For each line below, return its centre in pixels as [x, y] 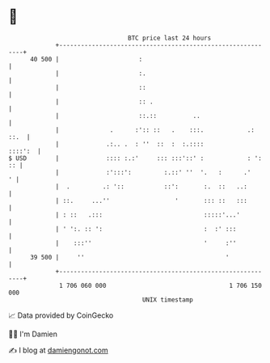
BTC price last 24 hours [170, 38]
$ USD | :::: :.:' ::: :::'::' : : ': [135, 158]
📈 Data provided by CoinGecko [61, 315]
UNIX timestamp [168, 300]
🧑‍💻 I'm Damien [33, 334]
